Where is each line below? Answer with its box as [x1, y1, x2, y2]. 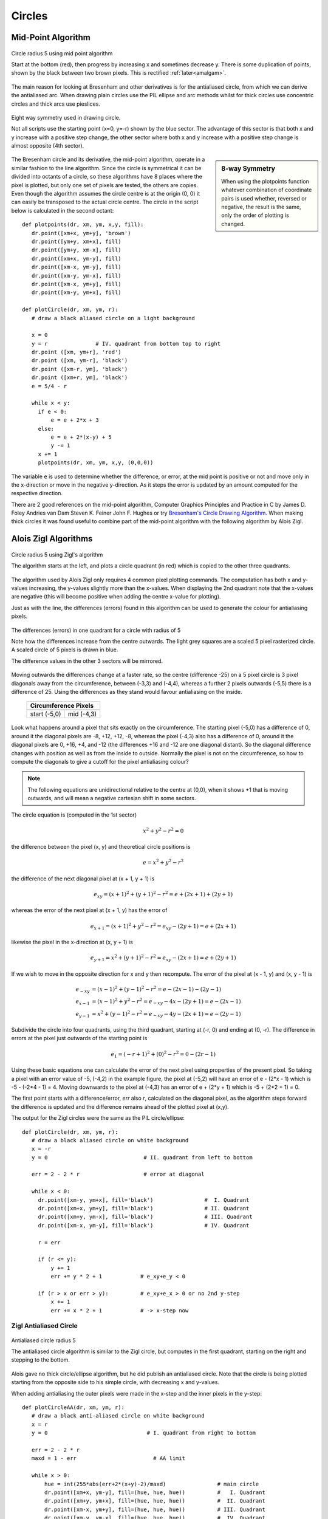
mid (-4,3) [67, 710, 97, 718]
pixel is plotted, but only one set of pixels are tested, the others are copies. [11, 181, 199, 188]
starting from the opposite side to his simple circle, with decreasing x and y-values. [11, 1379, 220, 1386]
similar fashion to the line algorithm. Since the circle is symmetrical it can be [11, 164, 202, 171]
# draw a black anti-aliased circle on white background [31, 1413, 205, 1419]
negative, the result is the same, [221, 203, 301, 210]
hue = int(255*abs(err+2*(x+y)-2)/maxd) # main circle [44, 1480, 259, 1487]
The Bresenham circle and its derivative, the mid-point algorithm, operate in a [11, 156, 205, 163]
